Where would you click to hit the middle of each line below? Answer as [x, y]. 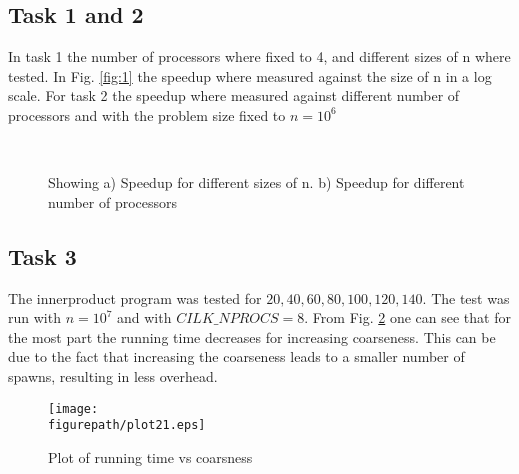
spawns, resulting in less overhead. [113, 375]
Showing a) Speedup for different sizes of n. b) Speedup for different [256, 182]
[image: [73, 408]
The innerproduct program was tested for [135, 297]
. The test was [466, 297]
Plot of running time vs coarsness [150, 456]
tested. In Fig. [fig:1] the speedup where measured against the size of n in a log [250, 75]
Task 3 [42, 255]
